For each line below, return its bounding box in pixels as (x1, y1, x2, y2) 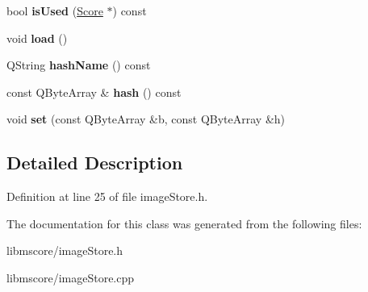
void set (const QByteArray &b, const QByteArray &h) (6, 111, 286, 127)
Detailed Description (6, 150, 183, 175)
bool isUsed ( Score (6, 2, 103, 19)
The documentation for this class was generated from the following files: (6, 215, 362, 232)
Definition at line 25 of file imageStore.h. (6, 188, 208, 205)
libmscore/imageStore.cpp (6, 269, 135, 286)
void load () (6, 29, 68, 46)
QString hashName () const (6, 56, 151, 73)
